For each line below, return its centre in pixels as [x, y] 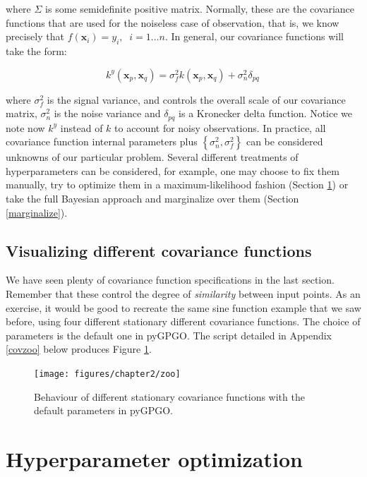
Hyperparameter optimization [154, 458]
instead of [82, 127]
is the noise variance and [107, 113]
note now [25, 127]
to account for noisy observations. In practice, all [220, 127]
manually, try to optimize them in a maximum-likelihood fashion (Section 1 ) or [177, 185]
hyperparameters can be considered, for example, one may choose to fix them [173, 170]
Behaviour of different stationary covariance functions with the [169, 396]
